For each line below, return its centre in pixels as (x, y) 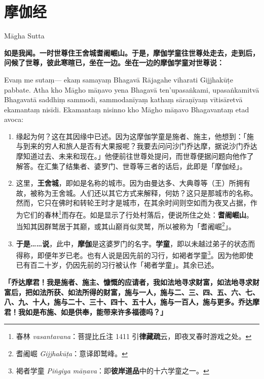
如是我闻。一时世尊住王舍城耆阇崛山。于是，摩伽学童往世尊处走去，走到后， (132, 52)
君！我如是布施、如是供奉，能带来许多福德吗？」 (86, 311)
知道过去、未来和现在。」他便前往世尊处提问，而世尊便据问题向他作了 (138, 156)
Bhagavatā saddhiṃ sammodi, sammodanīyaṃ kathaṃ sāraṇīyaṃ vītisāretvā (123, 99)
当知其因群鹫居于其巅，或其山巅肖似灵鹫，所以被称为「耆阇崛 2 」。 (126, 225)
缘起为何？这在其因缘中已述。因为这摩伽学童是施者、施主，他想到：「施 (135, 136)
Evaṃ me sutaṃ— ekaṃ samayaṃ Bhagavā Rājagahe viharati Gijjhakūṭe (119, 79)
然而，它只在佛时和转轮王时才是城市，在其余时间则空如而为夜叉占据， (133, 203)
